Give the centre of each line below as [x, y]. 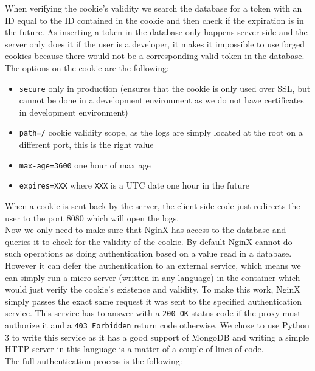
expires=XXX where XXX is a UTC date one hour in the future [134, 185]
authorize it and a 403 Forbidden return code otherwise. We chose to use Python [157, 324]
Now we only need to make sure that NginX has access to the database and [146, 230]
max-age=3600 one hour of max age [85, 165]
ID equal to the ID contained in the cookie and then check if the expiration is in [154, 20]
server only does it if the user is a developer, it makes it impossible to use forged [155, 43]
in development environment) [74, 112]
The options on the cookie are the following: [87, 67]
